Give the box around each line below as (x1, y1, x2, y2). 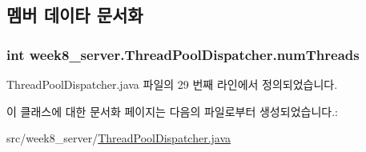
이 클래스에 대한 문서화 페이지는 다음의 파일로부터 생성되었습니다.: (6, 102, 338, 119)
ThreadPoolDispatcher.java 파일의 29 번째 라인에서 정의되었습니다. (6, 76, 338, 92)
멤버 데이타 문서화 (6, 2, 143, 27)
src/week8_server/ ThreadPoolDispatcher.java (6, 130, 231, 146)
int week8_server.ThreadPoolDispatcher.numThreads (6, 44, 360, 64)
